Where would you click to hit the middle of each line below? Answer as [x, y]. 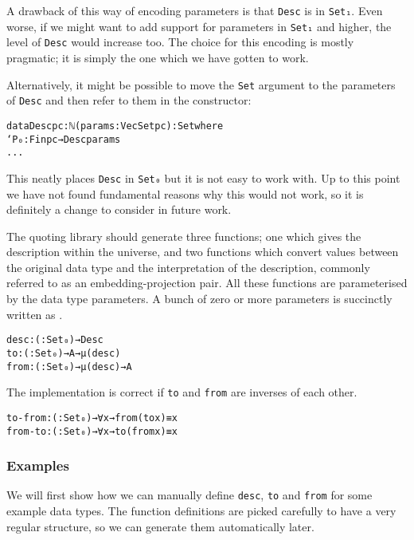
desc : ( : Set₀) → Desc [55, 340]
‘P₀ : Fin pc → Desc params [64, 139]
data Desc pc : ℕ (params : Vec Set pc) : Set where [115, 126]
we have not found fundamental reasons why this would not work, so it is [185, 193]
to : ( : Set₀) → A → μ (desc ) [64, 353]
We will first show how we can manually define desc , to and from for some [189, 495]
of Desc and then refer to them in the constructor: [129, 100]
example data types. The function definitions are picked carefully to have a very [201, 511]
